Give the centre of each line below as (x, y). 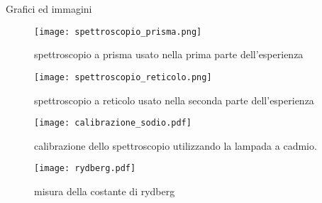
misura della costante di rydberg (105, 191)
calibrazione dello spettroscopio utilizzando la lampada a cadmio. (176, 145)
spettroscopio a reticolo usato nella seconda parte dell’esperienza (174, 100)
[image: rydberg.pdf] (85, 169)
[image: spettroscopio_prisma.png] (118, 32)
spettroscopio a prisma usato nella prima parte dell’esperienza (169, 54)
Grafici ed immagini (49, 9)
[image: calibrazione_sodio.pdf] (113, 123)
